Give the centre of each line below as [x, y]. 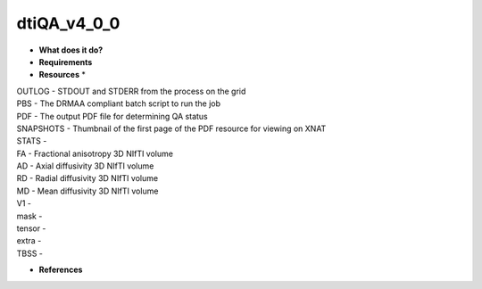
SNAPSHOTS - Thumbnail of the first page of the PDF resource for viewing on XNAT [171, 128]
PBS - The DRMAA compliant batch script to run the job [119, 103]
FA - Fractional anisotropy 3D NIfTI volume [95, 153]
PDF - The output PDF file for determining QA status [112, 116]
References [61, 270]
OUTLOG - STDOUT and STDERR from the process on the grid [131, 91]
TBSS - [30, 253]
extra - [29, 241]
